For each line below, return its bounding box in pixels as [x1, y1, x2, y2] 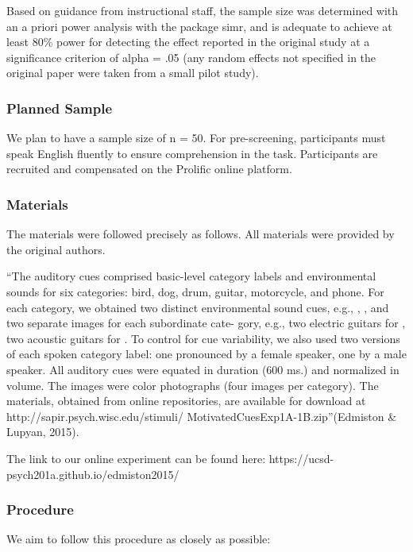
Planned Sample [6, 98, 113, 118]
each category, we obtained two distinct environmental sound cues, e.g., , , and [6, 299, 389, 315]
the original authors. [6, 241, 106, 257]
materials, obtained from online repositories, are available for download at [6, 392, 366, 409]
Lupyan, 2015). [6, 423, 79, 440]
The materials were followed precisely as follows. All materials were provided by [6, 226, 395, 242]
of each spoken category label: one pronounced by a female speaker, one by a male [6, 345, 407, 362]
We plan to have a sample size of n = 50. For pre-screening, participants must [6, 129, 386, 146]
